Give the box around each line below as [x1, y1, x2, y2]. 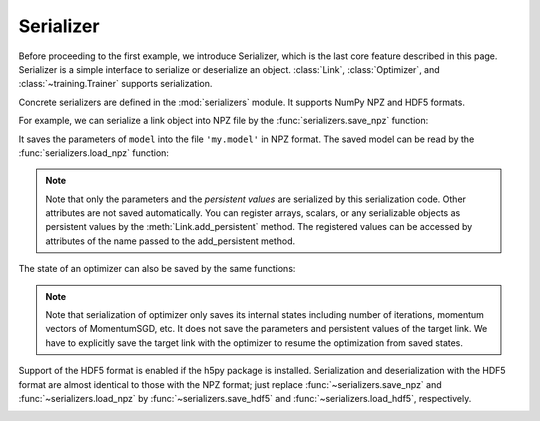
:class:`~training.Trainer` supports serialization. [18, 78, 213, 90]
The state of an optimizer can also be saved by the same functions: [18, 263, 296, 275]
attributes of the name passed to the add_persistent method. [45, 235, 296, 247]
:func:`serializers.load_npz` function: [18, 146, 170, 159]
